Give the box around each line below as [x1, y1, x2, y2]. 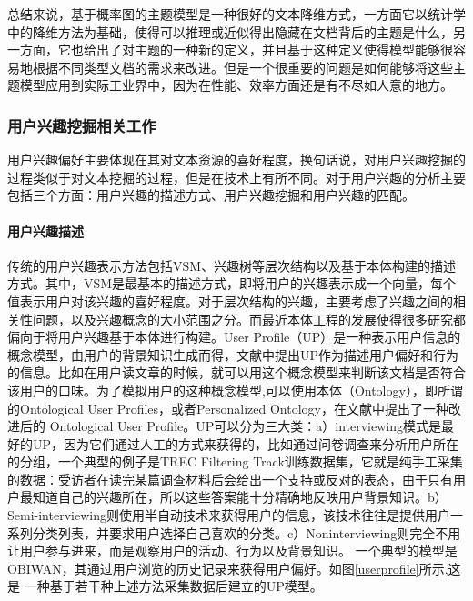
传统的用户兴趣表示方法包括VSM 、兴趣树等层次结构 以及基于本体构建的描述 [7, 255, 457, 275]
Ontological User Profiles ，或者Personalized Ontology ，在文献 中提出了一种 [19, 398, 448, 417]
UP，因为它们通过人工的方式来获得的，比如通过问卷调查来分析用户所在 [32, 434, 459, 453]
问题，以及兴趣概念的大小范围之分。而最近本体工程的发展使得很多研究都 [32, 309, 466, 328]
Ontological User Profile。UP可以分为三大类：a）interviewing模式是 [49, 416, 441, 436]
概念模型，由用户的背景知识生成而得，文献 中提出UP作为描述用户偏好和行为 [7, 345, 459, 364]
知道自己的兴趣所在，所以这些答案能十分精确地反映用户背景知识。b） [32, 487, 448, 506]
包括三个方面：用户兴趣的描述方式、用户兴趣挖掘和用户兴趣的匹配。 [7, 185, 415, 205]
